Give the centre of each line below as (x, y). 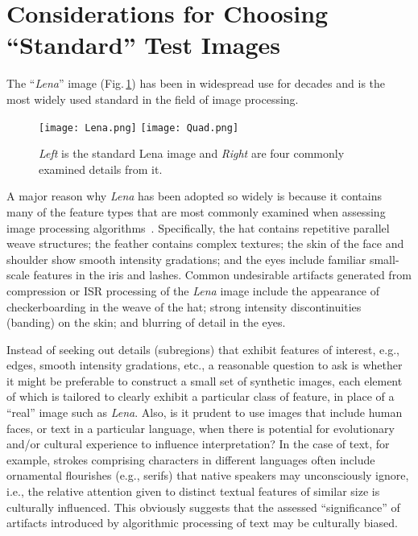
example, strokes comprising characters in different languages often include (191, 459)
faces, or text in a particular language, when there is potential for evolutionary (201, 428)
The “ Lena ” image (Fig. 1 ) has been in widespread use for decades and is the (196, 83)
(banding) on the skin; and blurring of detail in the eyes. (146, 322)
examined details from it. (101, 169)
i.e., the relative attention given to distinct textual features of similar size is (193, 491)
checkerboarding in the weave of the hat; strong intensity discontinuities (184, 306)
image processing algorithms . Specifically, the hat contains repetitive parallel (198, 227)
